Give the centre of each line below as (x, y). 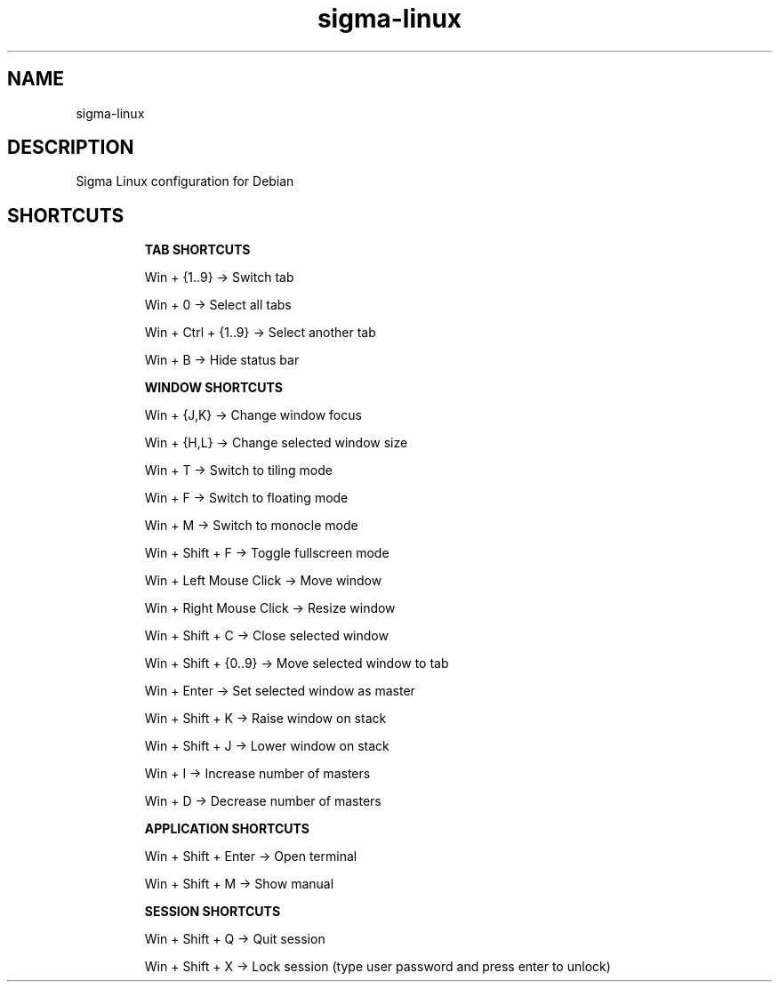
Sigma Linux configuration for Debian (185, 181)
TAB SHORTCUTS (197, 250)
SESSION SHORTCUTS (213, 912)
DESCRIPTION (71, 148)
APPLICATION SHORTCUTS (227, 829)
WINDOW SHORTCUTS (213, 388)
